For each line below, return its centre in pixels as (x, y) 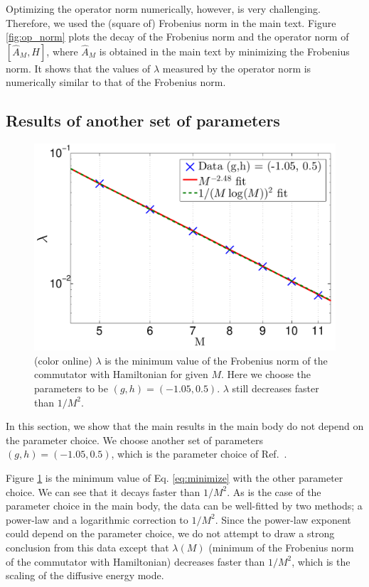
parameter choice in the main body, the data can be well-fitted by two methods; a (184, 506)
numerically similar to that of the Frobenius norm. (116, 82)
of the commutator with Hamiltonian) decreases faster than (135, 561)
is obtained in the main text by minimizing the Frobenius (224, 51)
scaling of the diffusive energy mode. (85, 575)
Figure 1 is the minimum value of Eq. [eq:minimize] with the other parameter (175, 478)
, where (62, 51)
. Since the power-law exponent (283, 519)
